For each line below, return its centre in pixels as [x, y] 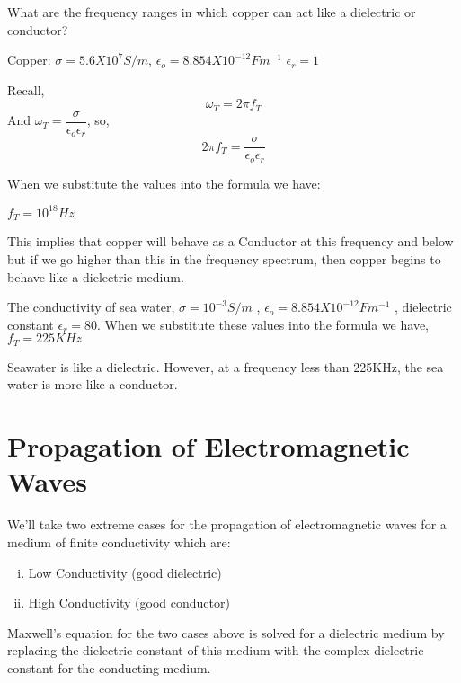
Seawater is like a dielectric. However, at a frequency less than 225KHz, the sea [226, 366]
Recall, [26, 89]
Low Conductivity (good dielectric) [125, 572]
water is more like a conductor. [93, 384]
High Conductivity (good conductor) [129, 603]
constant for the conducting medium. [109, 667]
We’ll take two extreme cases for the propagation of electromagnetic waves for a [227, 524]
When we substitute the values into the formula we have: [164, 183]
